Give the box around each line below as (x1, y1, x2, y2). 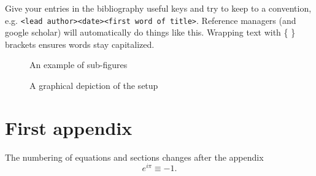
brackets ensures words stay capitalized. (5, 37, 155, 50)
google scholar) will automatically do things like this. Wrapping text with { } (5, 26, 296, 39)
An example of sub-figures (29, 58, 128, 71)
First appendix (5, 115, 133, 140)
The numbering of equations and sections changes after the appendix (5, 150, 264, 163)
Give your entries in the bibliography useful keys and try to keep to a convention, (5, 2, 312, 14)
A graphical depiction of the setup (29, 79, 158, 92)
